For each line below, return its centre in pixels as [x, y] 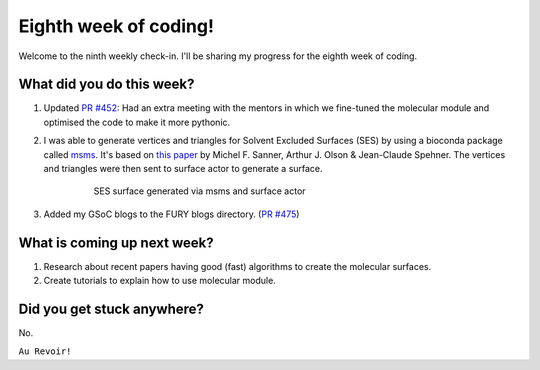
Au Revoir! [45, 351]
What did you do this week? [106, 84]
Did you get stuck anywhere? [111, 308]
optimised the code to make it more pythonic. [137, 122]
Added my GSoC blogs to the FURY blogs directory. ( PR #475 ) [171, 214]
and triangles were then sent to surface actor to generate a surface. [183, 169]
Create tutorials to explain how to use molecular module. [160, 281]
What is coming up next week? [116, 242]
